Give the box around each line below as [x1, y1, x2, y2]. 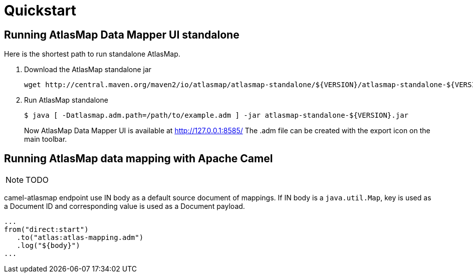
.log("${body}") [17, 241, 80, 250]
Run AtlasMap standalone [24, 96, 108, 105]
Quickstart [4, 2, 77, 19]
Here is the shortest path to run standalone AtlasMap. [4, 50, 180, 59]
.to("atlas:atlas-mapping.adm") [17, 233, 144, 242]
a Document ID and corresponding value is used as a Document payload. [4, 202, 245, 211]
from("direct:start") [4, 225, 89, 234]
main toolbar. [24, 135, 67, 144]
